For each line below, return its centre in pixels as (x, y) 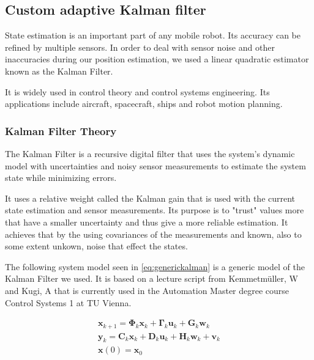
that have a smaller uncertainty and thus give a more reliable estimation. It (147, 222)
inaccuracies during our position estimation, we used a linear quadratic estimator (157, 59)
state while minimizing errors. (61, 178)
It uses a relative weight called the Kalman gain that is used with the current (150, 198)
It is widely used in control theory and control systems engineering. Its (137, 91)
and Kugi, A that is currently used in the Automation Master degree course (147, 290)
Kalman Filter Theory (61, 130)
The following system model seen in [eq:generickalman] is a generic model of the (155, 266)
